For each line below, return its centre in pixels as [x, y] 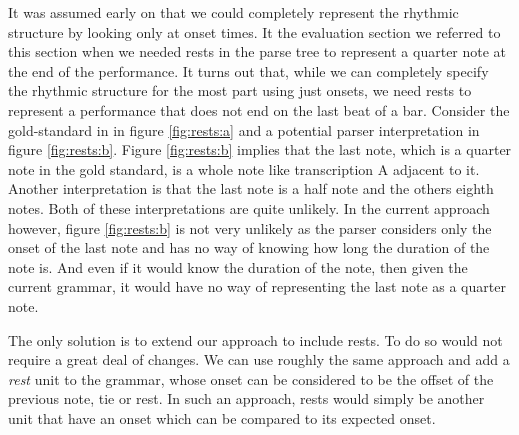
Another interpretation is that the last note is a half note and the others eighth [251, 188]
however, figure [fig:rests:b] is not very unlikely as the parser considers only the [250, 227]
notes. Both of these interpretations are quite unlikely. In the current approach [249, 207]
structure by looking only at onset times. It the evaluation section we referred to [254, 31]
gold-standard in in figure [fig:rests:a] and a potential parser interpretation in [244, 129]
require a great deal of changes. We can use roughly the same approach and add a [259, 359]
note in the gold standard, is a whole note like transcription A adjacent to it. [244, 168]
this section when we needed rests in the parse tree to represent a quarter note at [257, 51]
